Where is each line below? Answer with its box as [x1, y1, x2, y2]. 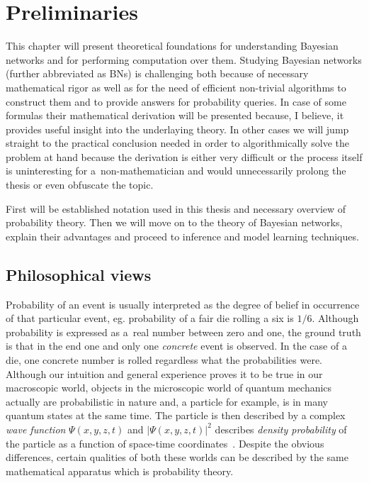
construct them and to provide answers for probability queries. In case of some [6, 94, 346, 109]
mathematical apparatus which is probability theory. [6, 463, 234, 478]
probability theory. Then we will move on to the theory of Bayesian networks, [6, 215, 343, 230]
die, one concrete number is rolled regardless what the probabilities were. [6, 352, 323, 367]
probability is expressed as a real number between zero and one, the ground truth [6, 324, 361, 339]
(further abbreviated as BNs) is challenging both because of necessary [6, 66, 309, 81]
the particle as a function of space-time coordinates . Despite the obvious [6, 435, 324, 450]
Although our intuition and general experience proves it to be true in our [6, 366, 323, 381]
